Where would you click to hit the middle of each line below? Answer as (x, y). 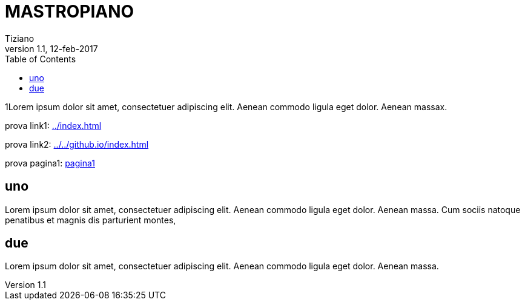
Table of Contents (41, 59)
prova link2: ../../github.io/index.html (77, 144)
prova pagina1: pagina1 (50, 163)
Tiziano (20, 38)
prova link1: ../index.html (53, 125)
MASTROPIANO (70, 11)
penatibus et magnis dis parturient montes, (91, 220)
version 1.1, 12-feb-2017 (51, 48)
